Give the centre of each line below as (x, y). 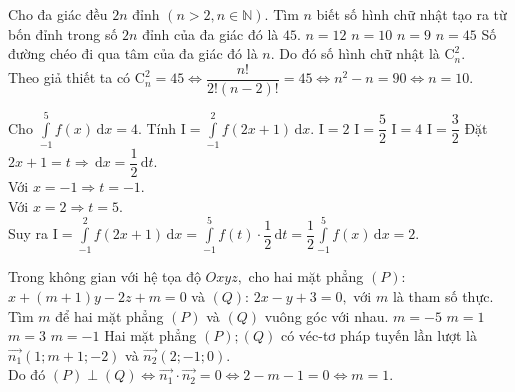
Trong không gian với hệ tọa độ (104, 276)
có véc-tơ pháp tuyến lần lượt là (378, 335)
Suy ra (28, 233)
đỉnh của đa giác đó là (210, 33)
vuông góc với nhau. (326, 315)
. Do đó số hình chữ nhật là (355, 53)
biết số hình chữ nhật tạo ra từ (411, 14)
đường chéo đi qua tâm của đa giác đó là (133, 53)
